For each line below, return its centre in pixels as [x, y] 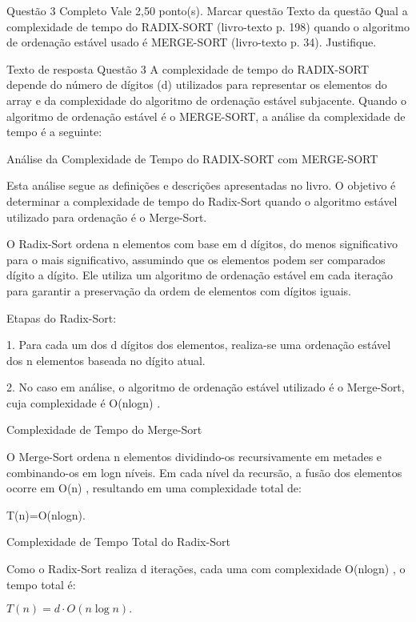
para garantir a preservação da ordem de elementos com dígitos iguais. [179, 290]
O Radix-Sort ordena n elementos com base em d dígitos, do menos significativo [202, 244]
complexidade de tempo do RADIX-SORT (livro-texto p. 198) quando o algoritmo [208, 26]
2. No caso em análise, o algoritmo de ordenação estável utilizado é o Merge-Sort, [206, 387]
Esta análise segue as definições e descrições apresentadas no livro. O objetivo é [201, 185]
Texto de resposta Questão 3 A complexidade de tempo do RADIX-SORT [188, 68]
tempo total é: [41, 584]
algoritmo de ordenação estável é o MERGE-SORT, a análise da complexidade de [206, 116]
